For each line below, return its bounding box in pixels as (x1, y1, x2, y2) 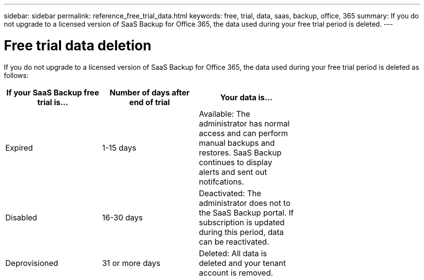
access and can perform (198, 128, 288, 138)
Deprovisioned (5, 258, 59, 268)
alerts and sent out (198, 167, 267, 177)
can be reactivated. (198, 236, 270, 247)
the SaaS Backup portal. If (198, 207, 294, 218)
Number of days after (109, 87, 190, 97)
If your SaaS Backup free (6, 87, 99, 97)
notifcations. (198, 176, 244, 187)
